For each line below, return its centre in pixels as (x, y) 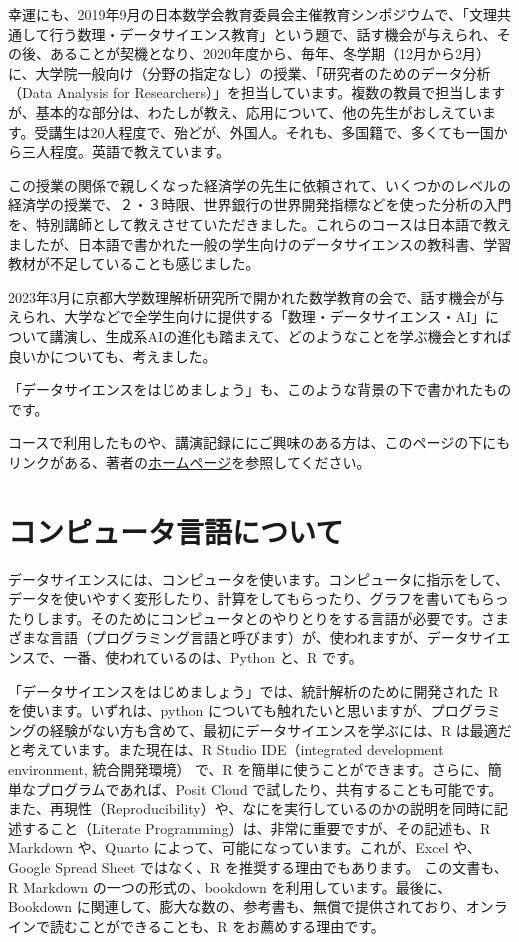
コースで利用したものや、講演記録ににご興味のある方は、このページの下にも (259, 442)
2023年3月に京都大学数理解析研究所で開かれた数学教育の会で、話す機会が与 (256, 296)
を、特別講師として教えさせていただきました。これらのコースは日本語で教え (259, 223)
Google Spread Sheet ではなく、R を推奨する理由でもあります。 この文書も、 (258, 866)
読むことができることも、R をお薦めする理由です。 (217, 925)
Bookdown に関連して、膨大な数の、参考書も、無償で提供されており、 (237, 906)
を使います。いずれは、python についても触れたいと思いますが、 (219, 710)
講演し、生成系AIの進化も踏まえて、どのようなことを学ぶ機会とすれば (280, 335)
